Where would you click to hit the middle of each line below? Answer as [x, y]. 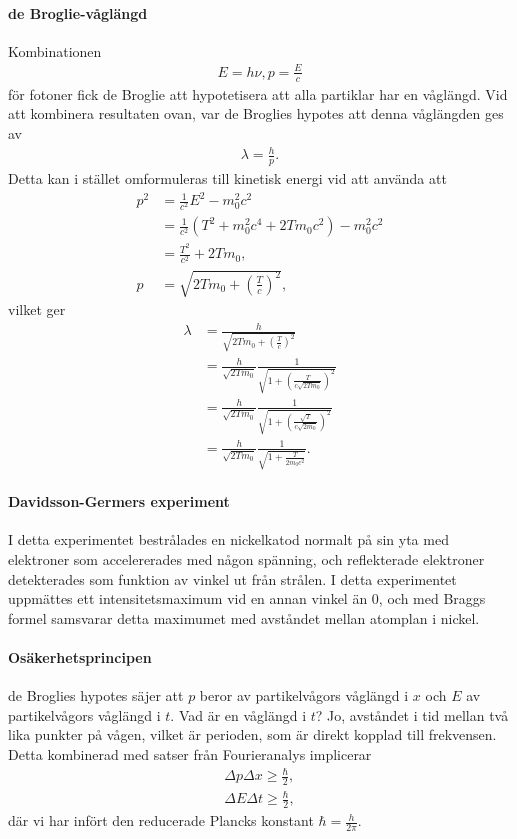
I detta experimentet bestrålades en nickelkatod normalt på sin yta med [228, 539]
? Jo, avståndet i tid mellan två [412, 714]
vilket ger [37, 309]
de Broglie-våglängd [78, 12]
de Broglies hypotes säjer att [96, 695]
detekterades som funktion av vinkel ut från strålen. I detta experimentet [232, 578]
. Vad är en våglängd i [238, 714]
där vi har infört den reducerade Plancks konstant [161, 820]
